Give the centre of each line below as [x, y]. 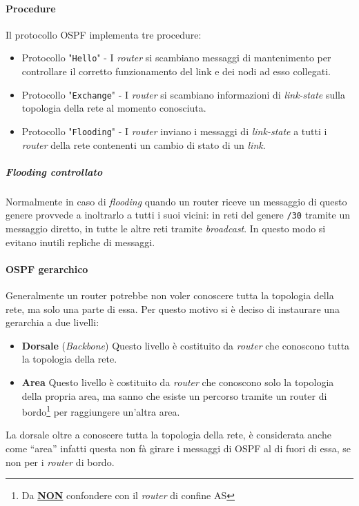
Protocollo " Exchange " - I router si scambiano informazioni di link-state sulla [183, 94]
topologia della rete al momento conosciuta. [114, 108]
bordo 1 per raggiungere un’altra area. [101, 411]
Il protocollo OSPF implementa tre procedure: [104, 34]
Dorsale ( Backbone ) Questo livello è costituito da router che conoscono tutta [186, 345]
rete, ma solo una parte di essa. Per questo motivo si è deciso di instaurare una [173, 308]
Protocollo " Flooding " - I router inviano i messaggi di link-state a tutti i [174, 131]
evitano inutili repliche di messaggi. [80, 242]
